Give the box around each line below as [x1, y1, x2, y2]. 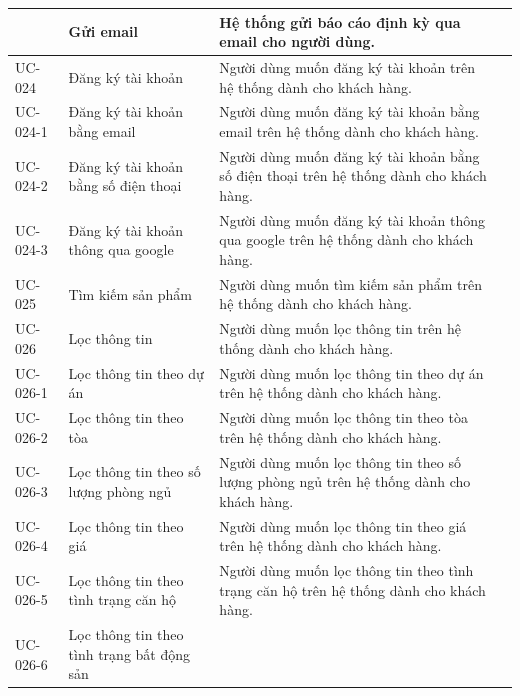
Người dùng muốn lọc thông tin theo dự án [219, 362, 484, 383]
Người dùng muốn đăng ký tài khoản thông [219, 209, 486, 230]
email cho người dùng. [219, 31, 375, 52]
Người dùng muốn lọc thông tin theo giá [219, 515, 467, 536]
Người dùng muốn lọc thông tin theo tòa [219, 407, 468, 428]
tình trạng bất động [68, 643, 191, 664]
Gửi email [68, 21, 139, 42]
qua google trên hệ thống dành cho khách [219, 229, 474, 250]
